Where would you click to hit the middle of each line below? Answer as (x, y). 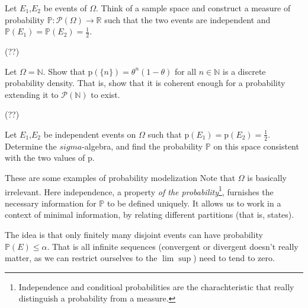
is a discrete (244, 71)
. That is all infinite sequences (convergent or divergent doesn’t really (173, 246)
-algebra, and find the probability (142, 146)
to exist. (105, 94)
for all (185, 71)
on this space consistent (256, 146)
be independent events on (90, 134)
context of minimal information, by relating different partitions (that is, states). (150, 215)
